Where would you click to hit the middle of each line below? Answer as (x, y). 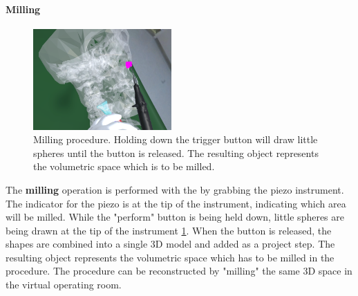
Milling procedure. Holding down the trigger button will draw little (176, 139)
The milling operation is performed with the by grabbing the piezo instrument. (175, 189)
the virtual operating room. (64, 285)
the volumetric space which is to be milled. (124, 166)
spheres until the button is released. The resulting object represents (176, 152)
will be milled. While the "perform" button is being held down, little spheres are (175, 217)
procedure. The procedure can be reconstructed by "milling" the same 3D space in (179, 271)
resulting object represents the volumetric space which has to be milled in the (170, 257)
